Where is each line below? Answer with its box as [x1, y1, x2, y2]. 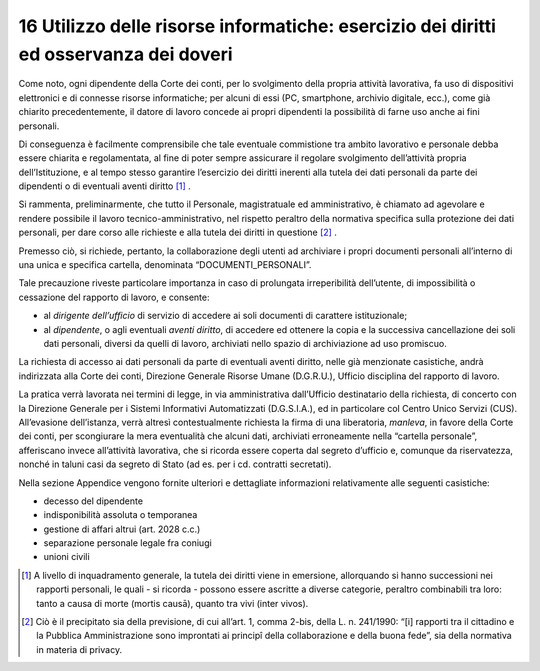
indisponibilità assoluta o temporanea [43, 509, 198, 521]
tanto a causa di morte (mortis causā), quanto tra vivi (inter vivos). [36, 597, 309, 609]
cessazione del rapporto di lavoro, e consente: [18, 291, 210, 303]
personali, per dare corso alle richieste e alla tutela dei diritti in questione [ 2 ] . [18, 226, 337, 239]
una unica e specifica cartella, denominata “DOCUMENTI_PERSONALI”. [18, 259, 312, 271]
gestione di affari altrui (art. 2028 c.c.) [43, 523, 201, 535]
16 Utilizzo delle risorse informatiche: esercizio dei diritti [18, 15, 497, 37]
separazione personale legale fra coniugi [43, 537, 212, 549]
